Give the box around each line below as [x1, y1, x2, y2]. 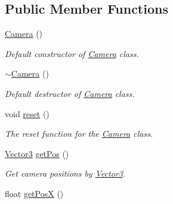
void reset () [5, 107, 50, 120]
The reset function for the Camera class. [5, 127, 153, 140]
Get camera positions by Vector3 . [5, 167, 126, 180]
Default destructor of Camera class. [5, 87, 135, 99]
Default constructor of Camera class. [5, 47, 139, 59]
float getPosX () [5, 187, 64, 199]
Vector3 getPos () [5, 147, 69, 159]
